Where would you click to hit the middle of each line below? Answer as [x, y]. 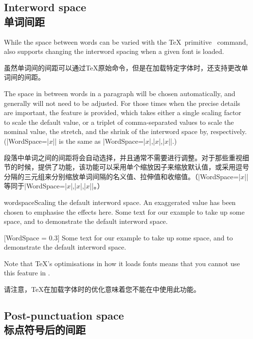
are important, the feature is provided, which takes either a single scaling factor [123, 112]
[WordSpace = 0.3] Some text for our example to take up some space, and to [118, 237]
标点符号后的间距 [45, 330]
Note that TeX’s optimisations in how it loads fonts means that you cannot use [122, 263]
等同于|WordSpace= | [36, 186]
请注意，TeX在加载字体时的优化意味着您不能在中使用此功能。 [102, 289]
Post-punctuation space [64, 315]
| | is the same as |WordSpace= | [99, 141]
